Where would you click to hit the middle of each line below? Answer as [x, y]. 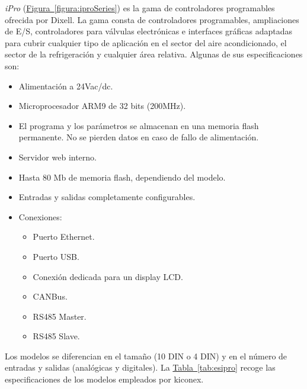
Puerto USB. [56, 256]
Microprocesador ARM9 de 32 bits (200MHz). [102, 106]
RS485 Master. [60, 316]
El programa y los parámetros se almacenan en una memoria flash [139, 125]
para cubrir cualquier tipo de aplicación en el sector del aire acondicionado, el [146, 42]
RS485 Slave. [56, 336]
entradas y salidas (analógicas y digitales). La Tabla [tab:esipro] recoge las [140, 367]
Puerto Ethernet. [64, 237]
